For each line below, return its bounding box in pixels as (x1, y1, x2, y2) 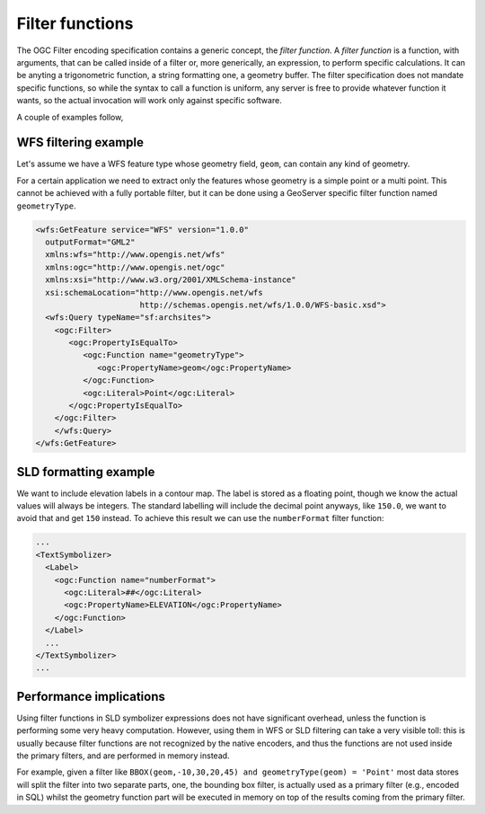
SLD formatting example (16, 464, 155, 480)
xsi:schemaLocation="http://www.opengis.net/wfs (45, 288, 264, 297)
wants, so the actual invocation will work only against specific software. (16, 95, 282, 106)
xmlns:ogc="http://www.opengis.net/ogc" (45, 261, 225, 272)
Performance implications (16, 688, 165, 704)
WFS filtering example (16, 135, 144, 150)
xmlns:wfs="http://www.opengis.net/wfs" (45, 250, 225, 260)
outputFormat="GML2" (45, 236, 136, 247)
